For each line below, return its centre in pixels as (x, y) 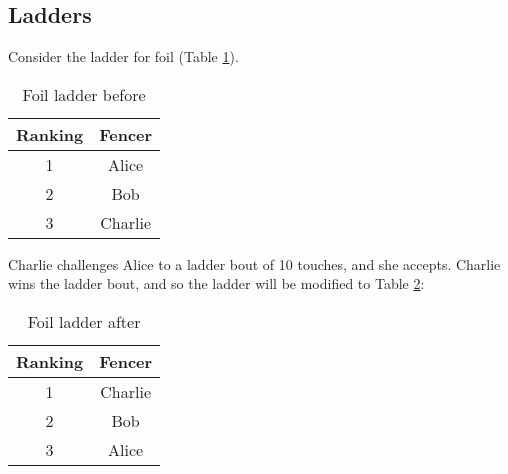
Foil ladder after (84, 321)
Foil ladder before (84, 94)
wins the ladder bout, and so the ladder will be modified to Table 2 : (216, 283)
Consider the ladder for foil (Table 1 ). (123, 56)
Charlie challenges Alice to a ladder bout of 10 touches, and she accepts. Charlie (254, 263)
